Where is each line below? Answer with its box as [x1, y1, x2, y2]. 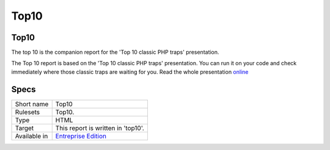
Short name [15, 99, 49, 108]
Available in [15, 132, 48, 140]
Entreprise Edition [55, 132, 107, 140]
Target [15, 124, 34, 132]
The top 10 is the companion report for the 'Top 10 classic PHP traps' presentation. [11, 49, 219, 56]
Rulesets [15, 107, 40, 116]
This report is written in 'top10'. [55, 124, 145, 132]
